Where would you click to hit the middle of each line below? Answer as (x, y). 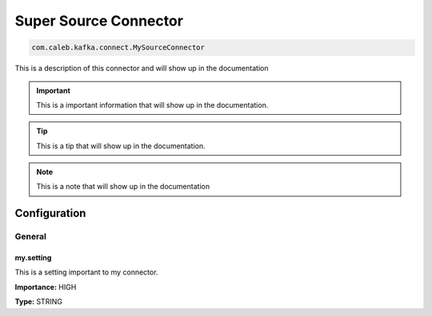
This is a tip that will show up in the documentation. (121, 146)
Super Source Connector (99, 21)
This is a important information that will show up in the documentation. (152, 105)
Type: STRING (39, 302)
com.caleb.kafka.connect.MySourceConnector (118, 47)
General (31, 237)
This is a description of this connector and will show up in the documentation (142, 69)
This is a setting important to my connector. (86, 272)
